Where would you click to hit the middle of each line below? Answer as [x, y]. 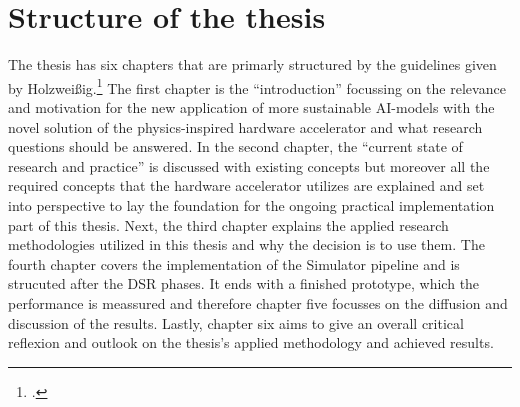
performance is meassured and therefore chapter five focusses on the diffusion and [258, 302]
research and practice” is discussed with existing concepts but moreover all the [249, 165]
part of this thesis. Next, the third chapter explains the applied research [228, 224]
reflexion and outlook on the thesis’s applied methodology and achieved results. [251, 342]
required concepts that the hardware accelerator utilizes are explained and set [246, 185]
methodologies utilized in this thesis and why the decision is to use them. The [246, 244]
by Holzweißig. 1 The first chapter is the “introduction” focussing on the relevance [257, 86]
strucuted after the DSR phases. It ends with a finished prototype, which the [244, 283]
